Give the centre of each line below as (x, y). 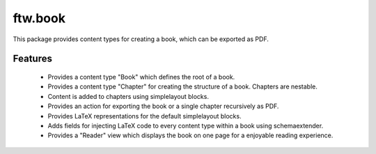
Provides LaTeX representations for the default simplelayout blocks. (144, 116)
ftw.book (39, 18)
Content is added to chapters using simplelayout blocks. (128, 96)
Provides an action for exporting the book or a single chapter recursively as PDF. (163, 106)
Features (32, 59)
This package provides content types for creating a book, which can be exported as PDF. (141, 39)
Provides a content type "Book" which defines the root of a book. (141, 77)
